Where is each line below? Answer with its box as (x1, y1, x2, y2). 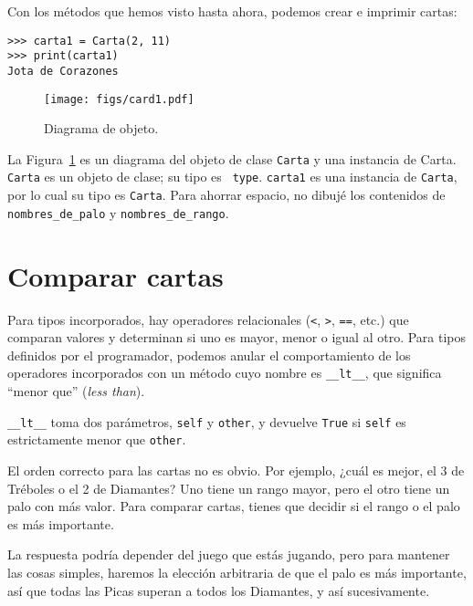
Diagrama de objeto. (44, 119, 159, 138)
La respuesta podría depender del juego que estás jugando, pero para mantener (7, 545, 450, 564)
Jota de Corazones (7, 64, 119, 78)
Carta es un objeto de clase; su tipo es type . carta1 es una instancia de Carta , (7, 167, 457, 186)
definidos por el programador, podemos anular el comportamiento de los (7, 345, 411, 364)
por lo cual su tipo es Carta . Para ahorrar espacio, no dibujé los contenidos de (7, 185, 446, 204)
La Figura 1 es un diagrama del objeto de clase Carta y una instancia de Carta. (7, 149, 457, 168)
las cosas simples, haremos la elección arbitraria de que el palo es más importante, (7, 562, 467, 581)
